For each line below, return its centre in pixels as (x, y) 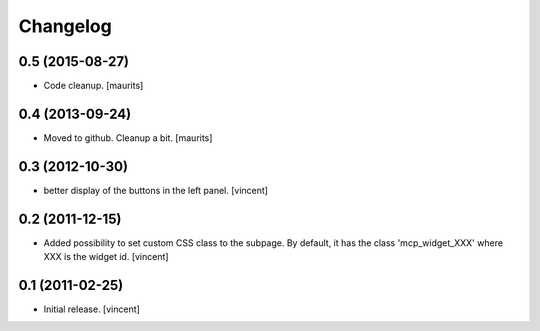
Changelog (65, 26)
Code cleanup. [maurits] (93, 86)
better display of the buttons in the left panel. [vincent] (156, 190)
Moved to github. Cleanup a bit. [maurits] (128, 137)
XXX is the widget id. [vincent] (106, 257)
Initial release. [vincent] (91, 309)
